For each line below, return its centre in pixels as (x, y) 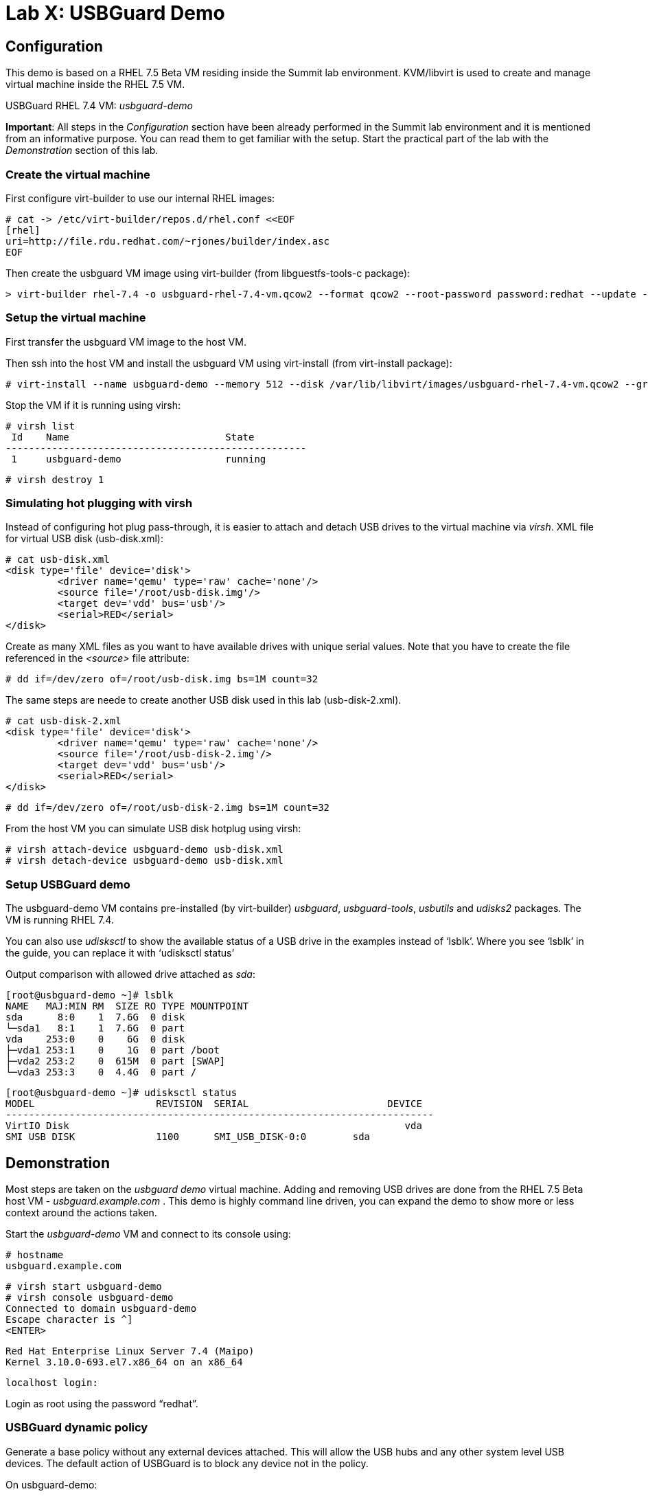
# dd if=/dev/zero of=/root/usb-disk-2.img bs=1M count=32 (168, 808)
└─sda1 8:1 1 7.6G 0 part (95, 1028)
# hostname (35, 1255)
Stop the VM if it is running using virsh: (93, 405)
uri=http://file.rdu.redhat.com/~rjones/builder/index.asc (168, 241)
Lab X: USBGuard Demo (115, 13)
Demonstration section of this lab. (82, 150)
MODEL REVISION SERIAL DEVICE (214, 1104)
